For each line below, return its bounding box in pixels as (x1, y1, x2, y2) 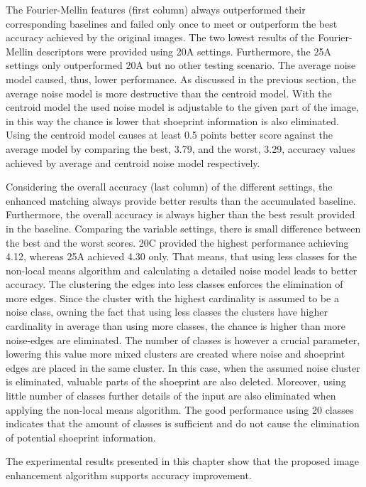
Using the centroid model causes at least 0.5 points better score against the (6, 127, 333, 142)
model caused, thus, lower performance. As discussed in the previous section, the (6, 71, 356, 86)
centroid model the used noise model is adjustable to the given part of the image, (6, 100, 359, 114)
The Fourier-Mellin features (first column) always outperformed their (6, 2, 306, 16)
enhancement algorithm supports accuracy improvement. (6, 468, 252, 482)
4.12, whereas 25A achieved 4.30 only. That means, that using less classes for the (6, 249, 357, 264)
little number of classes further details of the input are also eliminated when (6, 388, 336, 403)
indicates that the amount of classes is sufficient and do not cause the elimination (6, 416, 360, 431)
